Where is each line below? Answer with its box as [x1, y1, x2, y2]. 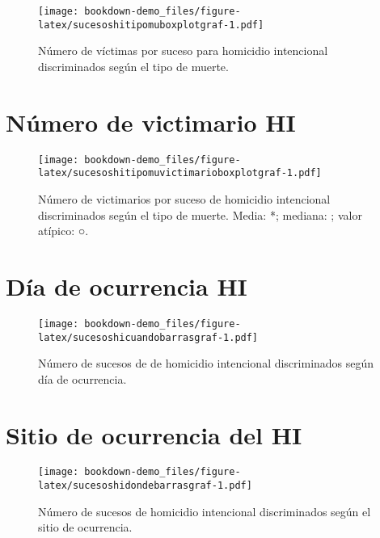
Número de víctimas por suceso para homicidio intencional [38, 42, 328, 59]
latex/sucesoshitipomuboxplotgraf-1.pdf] [38, 19, 264, 31]
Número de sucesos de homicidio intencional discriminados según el [38, 502, 371, 519]
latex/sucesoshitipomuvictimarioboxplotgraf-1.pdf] [38, 167, 322, 179]
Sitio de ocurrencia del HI [6, 418, 302, 451]
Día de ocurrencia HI [6, 269, 247, 302]
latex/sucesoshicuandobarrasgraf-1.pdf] [38, 331, 259, 343]
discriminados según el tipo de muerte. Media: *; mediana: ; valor [38, 206, 362, 223]
